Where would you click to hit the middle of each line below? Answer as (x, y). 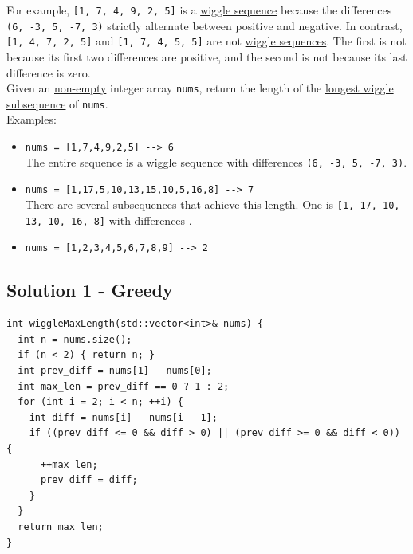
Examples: (31, 119)
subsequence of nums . (57, 103)
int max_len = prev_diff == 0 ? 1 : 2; (124, 386)
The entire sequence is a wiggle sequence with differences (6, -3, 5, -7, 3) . (216, 161)
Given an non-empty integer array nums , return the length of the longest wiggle (200, 88)
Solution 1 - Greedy (90, 290)
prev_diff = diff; (89, 480)
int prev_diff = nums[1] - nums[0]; (115, 370)
